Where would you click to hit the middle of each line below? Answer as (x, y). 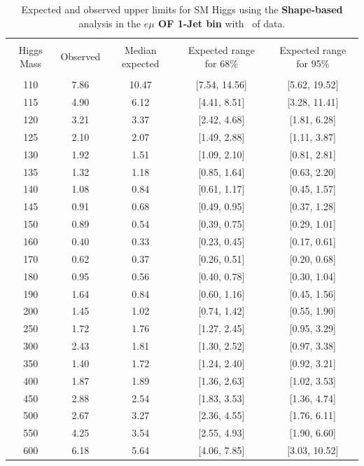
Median (140, 49)
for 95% (313, 63)
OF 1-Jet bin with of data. (222, 23)
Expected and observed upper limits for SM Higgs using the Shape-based (182, 9)
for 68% (221, 63)
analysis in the (110, 23)
